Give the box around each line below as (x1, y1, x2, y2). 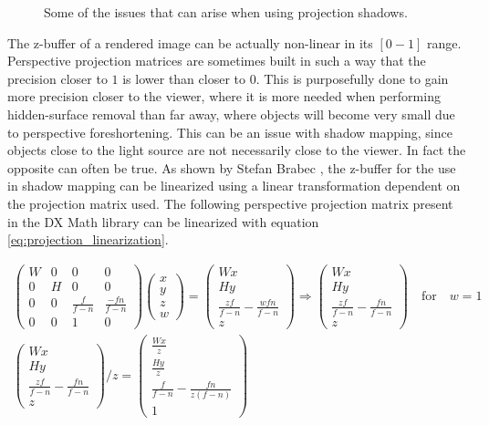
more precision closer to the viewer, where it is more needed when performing (7, 87, 441, 106)
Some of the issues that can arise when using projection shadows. (44, 3, 408, 21)
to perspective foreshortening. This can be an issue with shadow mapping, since (7, 122, 453, 141)
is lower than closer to (122, 68, 245, 88)
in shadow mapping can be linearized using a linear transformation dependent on (7, 176, 461, 195)
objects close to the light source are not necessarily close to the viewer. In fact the (7, 140, 466, 160)
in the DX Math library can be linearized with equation (7, 212, 319, 231)
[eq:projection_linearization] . (7, 230, 169, 249)
